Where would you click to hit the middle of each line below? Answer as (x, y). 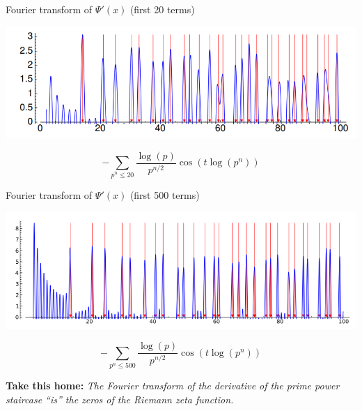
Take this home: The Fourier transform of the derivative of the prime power (173, 386)
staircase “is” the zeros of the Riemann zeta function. (120, 399)
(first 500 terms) (165, 195)
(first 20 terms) (162, 9)
